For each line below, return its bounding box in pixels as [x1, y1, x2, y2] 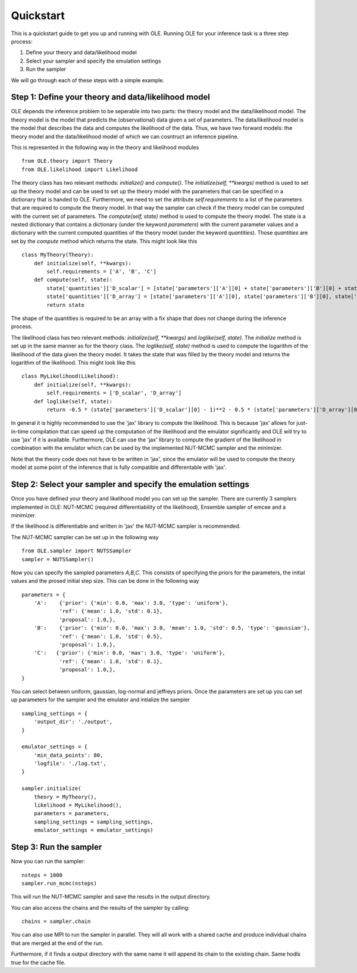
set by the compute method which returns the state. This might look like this [11, 237, 198, 244]
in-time [11, 428, 29, 435]
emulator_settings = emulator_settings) [33, 827, 154, 834]
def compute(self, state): [33, 276, 113, 283]
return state [46, 301, 84, 308]
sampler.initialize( [21, 785, 82, 792]
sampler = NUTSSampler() [21, 556, 94, 562]
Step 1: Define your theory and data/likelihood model [11, 92, 211, 102]
